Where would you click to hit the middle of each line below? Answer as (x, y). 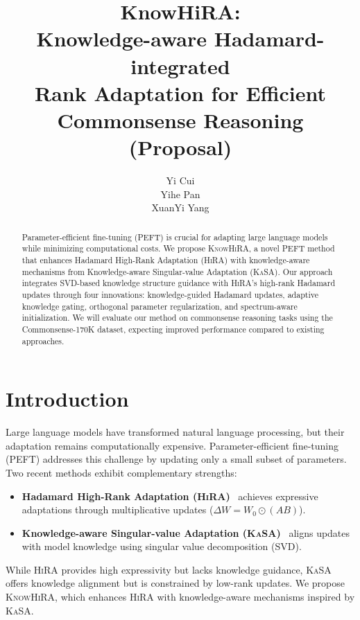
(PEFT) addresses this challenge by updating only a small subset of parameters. (176, 459)
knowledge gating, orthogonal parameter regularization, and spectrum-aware (160, 306)
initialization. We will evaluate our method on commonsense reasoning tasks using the (177, 318)
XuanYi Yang (180, 207)
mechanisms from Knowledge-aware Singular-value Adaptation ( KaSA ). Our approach (177, 271)
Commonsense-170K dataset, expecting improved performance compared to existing (173, 329)
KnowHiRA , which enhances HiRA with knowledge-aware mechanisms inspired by (180, 597)
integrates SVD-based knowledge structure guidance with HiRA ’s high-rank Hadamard (179, 283)
